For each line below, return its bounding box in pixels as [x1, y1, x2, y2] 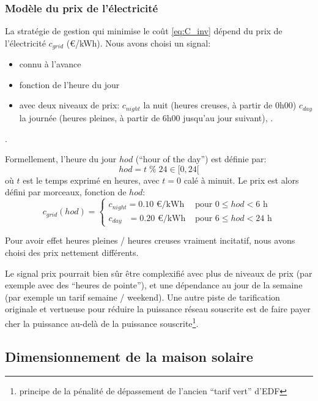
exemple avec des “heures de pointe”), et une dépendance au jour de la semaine [5, 279, 303, 291]
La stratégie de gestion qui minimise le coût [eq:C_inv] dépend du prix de [5, 24, 283, 37]
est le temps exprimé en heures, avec [23, 173, 160, 186]
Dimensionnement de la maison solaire [5, 347, 253, 365]
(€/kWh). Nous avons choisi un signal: [66, 36, 211, 49]
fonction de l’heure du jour [19, 78, 120, 91]
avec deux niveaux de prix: [19, 99, 120, 111]
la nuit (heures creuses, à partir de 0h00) [143, 99, 297, 111]
